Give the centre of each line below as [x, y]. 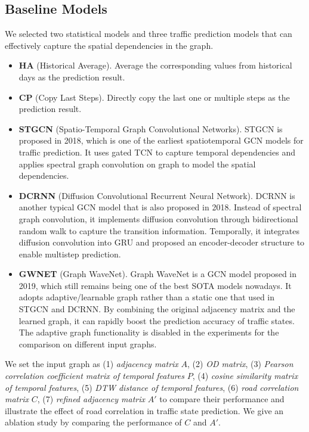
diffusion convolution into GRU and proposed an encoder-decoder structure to [162, 242]
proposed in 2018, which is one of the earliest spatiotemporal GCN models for [161, 140]
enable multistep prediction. [70, 254]
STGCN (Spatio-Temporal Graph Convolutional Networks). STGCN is [151, 128]
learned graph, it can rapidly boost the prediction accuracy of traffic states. [157, 320]
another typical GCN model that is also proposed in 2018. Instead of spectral [160, 207]
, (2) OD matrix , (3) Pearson [240, 364]
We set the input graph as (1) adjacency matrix [92, 364]
